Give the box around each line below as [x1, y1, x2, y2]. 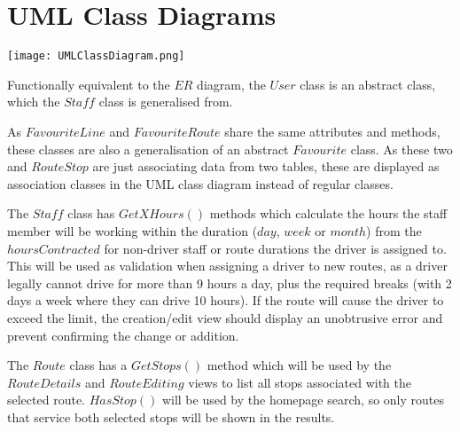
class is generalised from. [98, 92, 233, 111]
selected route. [7, 390, 85, 409]
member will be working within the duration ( [7, 221, 258, 240]
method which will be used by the [207, 356, 392, 374]
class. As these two [350, 139, 453, 158]
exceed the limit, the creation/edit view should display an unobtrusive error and [7, 308, 443, 326]
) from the [366, 221, 422, 240]
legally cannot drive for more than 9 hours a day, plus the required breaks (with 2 [7, 273, 452, 292]
